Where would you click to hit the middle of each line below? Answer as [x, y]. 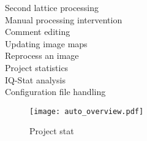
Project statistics [37, 67]
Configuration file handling [55, 92]
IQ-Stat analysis [35, 79]
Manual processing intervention [64, 19]
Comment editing [38, 32]
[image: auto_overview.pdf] [87, 111]
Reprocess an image [42, 55]
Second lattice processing [52, 7]
